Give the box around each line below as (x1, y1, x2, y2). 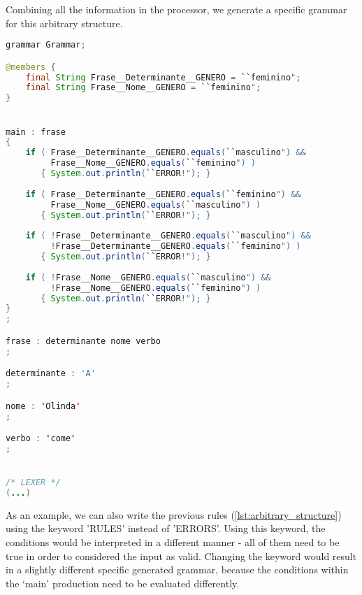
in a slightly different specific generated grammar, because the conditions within (6, 562, 349, 577)
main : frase (6, 127, 66, 137)
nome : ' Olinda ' (6, 401, 81, 411)
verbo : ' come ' (6, 433, 76, 444)
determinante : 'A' (6, 368, 96, 379)
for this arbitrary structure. (6, 15, 123, 30)
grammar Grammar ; (6, 40, 86, 50)
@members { (6, 62, 56, 72)
